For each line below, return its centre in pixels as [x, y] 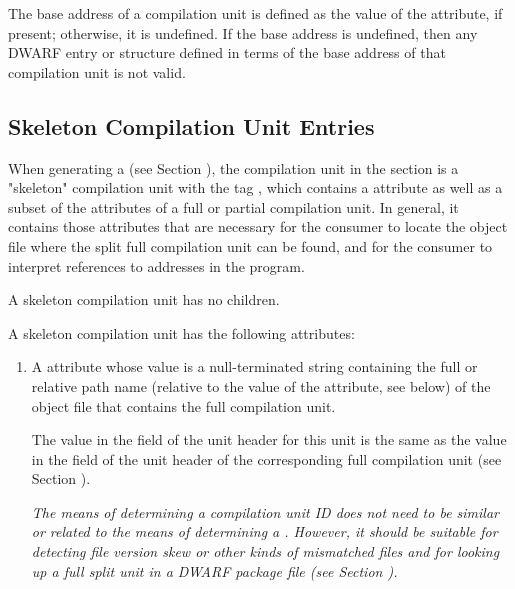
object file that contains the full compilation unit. [183, 405]
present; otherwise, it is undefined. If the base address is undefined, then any [243, 32]
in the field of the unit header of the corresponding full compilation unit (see [266, 458]
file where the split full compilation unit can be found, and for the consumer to [250, 245]
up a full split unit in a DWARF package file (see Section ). [214, 570]
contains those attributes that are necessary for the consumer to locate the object [258, 226]
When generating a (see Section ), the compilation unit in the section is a [233, 167]
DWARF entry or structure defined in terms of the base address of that [227, 52]
